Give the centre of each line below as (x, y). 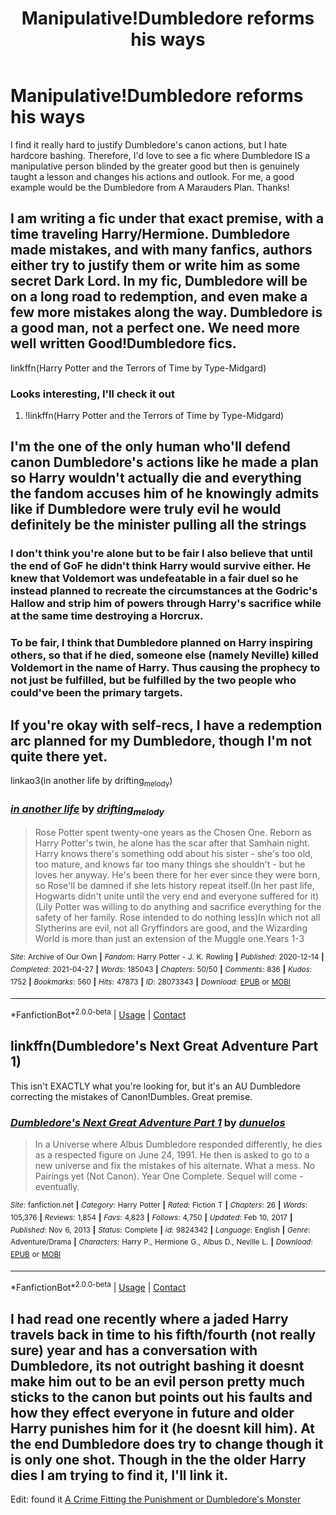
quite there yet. (59, 756)
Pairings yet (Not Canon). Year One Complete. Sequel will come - (169, 1176)
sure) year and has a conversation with (134, 1350)
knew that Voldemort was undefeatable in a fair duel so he (154, 579)
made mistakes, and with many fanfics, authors (161, 250)
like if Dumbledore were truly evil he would (146, 509)
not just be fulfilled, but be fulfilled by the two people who (153, 680)
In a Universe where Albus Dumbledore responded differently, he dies (178, 1144)
